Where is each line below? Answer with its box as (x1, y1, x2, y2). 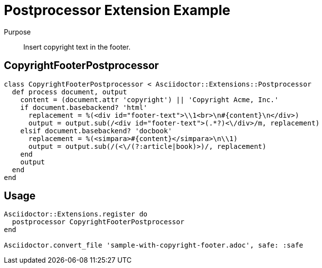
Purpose (4, 27, 31, 36)
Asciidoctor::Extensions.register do (4, 210, 148, 218)
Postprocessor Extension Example (4, 2, 231, 18)
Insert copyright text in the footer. (23, 42, 131, 51)
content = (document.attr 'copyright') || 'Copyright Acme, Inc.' (20, 95, 279, 104)
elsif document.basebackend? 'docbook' (20, 126, 172, 135)
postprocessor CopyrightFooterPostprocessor (12, 218, 184, 226)
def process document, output (12, 88, 127, 96)
